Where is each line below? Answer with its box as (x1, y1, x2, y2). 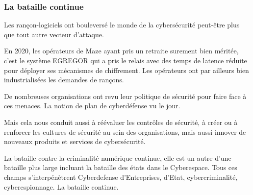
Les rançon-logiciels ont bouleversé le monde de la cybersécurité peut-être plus (4, 20, 240, 30)
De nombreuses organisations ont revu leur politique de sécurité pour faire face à (4, 91, 247, 101)
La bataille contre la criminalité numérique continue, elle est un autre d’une (4, 152, 231, 163)
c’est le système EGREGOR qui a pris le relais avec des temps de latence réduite (4, 55, 247, 65)
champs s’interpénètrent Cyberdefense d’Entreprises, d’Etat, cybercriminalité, (4, 171, 238, 182)
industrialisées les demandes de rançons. (4, 74, 124, 85)
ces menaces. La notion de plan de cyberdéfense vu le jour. (4, 100, 180, 111)
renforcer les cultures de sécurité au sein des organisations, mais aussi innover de (4, 126, 246, 137)
